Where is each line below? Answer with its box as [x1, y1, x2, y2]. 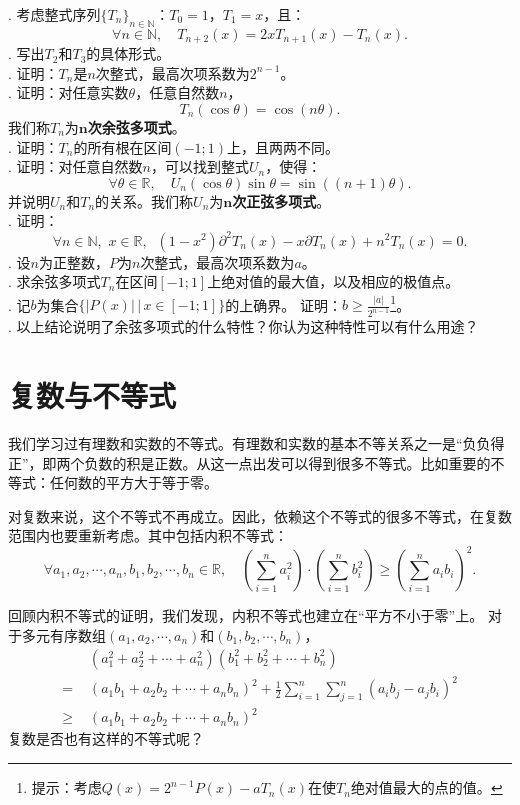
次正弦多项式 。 [232, 190, 331, 211]
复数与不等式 [8, 375, 177, 415]
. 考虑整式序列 [8, 4, 101, 24]
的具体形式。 [86, 43, 171, 64]
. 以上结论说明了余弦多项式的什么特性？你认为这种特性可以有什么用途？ [8, 316, 479, 337]
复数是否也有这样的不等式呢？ [8, 728, 204, 749]
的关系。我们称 [95, 190, 194, 211]
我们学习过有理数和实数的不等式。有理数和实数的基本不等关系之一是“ [8, 432, 463, 453]
